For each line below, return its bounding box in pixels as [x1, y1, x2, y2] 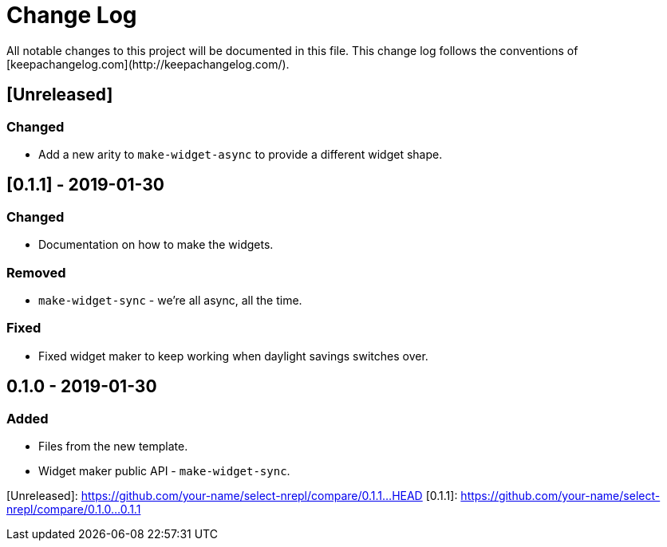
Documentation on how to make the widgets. [38, 238, 274, 252]
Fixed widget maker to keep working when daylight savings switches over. [38, 348, 428, 363]
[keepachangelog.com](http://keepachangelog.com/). [6, 57, 290, 71]
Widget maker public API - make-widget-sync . [38, 463, 290, 478]
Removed [6, 264, 66, 281]
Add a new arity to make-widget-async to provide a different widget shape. [38, 147, 443, 161]
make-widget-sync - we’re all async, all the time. [38, 293, 302, 307]
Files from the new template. [38, 439, 188, 453]
